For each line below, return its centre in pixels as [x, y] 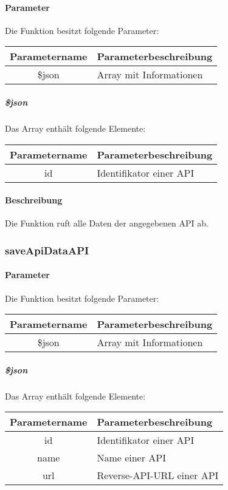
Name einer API [131, 458]
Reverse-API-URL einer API [158, 475]
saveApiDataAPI [47, 250]
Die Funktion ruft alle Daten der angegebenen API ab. [107, 223]
